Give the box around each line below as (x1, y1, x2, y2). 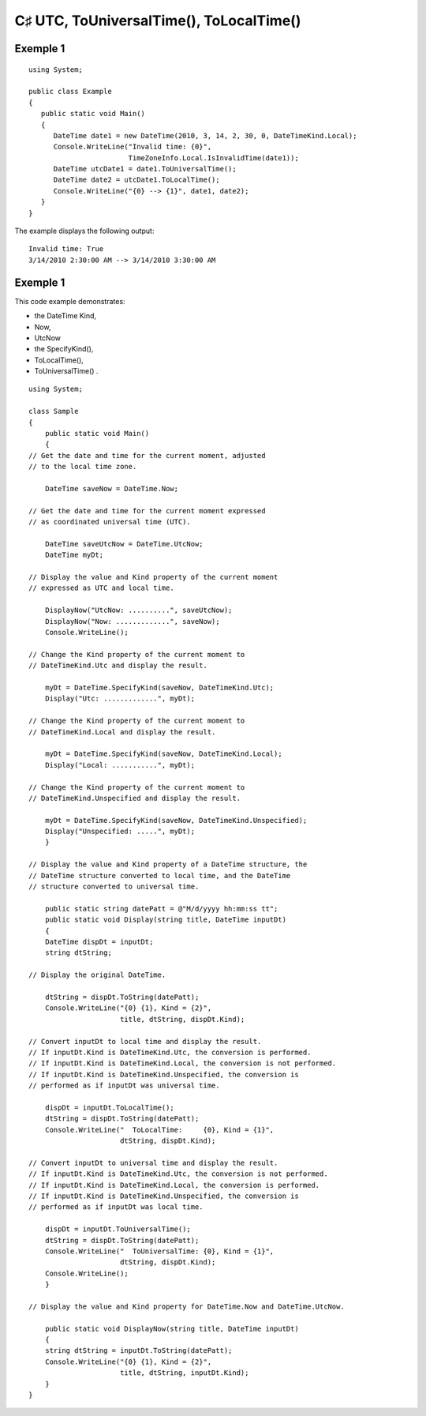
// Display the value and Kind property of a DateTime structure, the (28, 860, 308, 869)
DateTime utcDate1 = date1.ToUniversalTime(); (53, 164, 237, 174)
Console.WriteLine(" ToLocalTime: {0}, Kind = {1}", (44, 1125, 275, 1134)
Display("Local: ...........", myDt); (44, 761, 196, 769)
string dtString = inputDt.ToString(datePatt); (44, 1347, 233, 1355)
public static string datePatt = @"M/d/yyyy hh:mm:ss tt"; (44, 904, 278, 913)
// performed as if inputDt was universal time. (28, 1081, 220, 1090)
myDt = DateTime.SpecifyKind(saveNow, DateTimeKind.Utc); (44, 683, 275, 692)
